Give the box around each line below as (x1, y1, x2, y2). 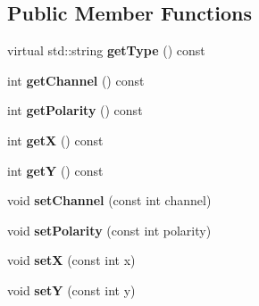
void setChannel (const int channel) (7, 191, 212, 210)
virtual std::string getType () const (7, 41, 205, 60)
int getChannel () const (7, 70, 145, 89)
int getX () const (7, 130, 104, 149)
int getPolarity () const (7, 101, 143, 120)
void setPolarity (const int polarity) (7, 220, 212, 239)
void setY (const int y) (7, 280, 136, 299)
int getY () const (7, 161, 104, 179)
